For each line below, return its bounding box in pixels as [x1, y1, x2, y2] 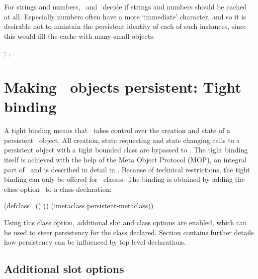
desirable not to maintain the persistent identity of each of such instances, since [4, 21, 247, 31]
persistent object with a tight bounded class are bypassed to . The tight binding [4, 144, 248, 155]
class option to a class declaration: [4, 183, 112, 194]
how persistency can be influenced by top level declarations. [4, 237, 186, 247]
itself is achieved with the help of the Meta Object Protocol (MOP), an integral [4, 154, 247, 165]
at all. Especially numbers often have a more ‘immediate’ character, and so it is [4, 11, 246, 21]
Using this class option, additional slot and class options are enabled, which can [4, 217, 247, 228]
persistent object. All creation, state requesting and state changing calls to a [4, 135, 240, 145]
